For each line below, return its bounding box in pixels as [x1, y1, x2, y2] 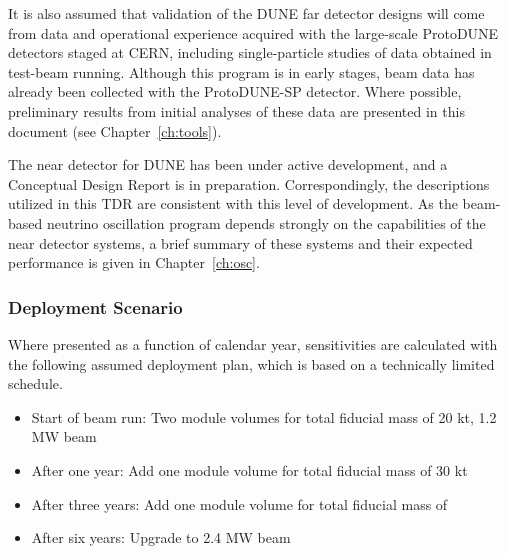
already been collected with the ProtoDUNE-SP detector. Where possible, [8, 81, 462, 102]
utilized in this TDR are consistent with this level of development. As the [8, 193, 458, 214]
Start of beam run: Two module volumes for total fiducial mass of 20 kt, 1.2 [31, 406, 497, 427]
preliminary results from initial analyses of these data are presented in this [8, 100, 465, 121]
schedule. [8, 373, 63, 394]
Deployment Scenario [8, 294, 183, 319]
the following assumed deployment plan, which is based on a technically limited [8, 353, 495, 374]
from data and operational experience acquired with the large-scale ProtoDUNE [8, 22, 499, 43]
